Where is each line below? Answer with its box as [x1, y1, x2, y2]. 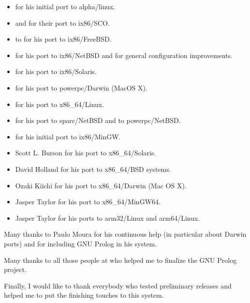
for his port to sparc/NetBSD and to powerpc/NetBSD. [15, 115, 181, 125]
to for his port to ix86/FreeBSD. [15, 34, 112, 44]
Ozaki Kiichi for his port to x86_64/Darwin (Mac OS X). [15, 180, 187, 190]
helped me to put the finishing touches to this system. [4, 290, 164, 300]
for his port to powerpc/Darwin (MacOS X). [15, 82, 147, 92]
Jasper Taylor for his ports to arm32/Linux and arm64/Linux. [15, 212, 200, 223]
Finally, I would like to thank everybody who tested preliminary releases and [4, 280, 232, 290]
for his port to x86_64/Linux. [15, 99, 104, 109]
